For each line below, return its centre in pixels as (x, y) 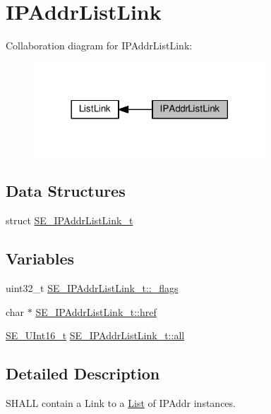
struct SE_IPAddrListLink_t (70, 220)
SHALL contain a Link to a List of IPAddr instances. (121, 402)
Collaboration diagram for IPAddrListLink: (99, 45)
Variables (40, 258)
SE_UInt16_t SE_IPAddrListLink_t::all (95, 335)
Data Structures (66, 191)
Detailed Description (83, 373)
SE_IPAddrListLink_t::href (96, 311)
